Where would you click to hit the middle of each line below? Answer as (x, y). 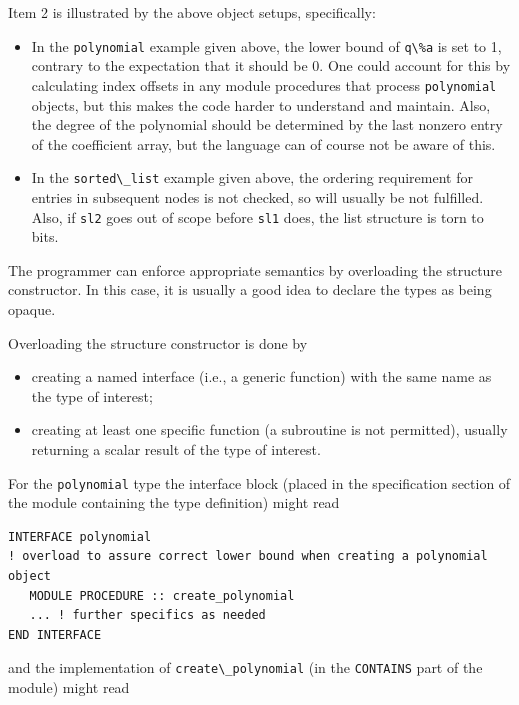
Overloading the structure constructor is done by (158, 342)
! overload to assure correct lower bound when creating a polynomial (248, 556)
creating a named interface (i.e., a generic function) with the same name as (261, 376)
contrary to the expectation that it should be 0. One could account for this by (271, 65)
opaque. (32, 308)
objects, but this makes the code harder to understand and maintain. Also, (261, 104)
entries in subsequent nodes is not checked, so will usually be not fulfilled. (257, 196)
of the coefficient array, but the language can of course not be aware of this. (263, 143)
